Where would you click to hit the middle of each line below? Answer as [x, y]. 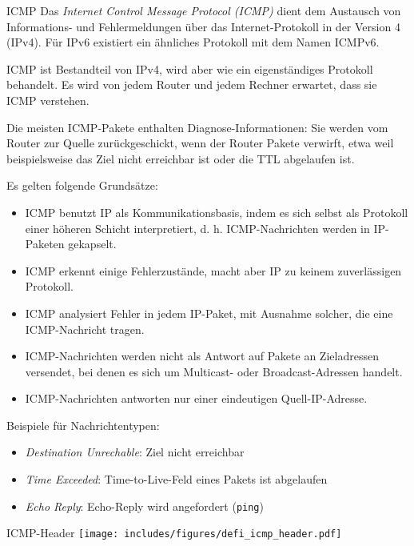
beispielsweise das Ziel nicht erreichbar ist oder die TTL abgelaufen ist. [181, 158]
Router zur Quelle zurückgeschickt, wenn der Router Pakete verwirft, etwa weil [200, 143]
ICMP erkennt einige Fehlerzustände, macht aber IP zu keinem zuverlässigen [213, 270]
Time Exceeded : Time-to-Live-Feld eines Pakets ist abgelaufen [176, 479]
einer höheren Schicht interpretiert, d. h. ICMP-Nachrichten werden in [197, 228]
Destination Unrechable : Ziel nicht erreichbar [135, 452]
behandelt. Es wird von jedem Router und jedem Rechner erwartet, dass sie [192, 84]
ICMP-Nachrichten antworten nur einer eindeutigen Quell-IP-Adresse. [196, 398]
